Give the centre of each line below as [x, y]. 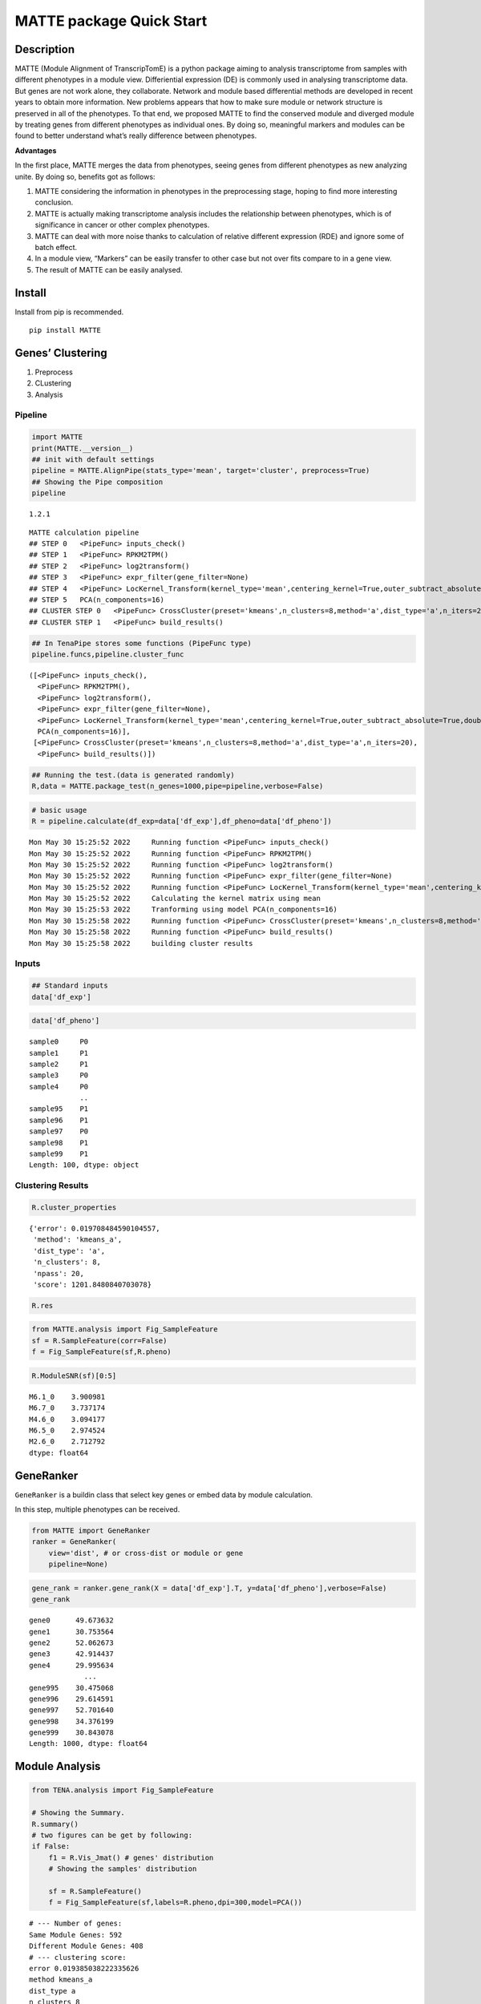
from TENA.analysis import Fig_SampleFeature [123, 1790]
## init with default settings [93, 460]
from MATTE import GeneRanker [91, 1531]
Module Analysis [58, 1766]
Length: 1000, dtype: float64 [89, 1744]
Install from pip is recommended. [69, 312]
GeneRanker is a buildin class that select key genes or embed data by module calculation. [164, 1494]
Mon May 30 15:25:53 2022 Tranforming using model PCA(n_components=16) [184, 909]
